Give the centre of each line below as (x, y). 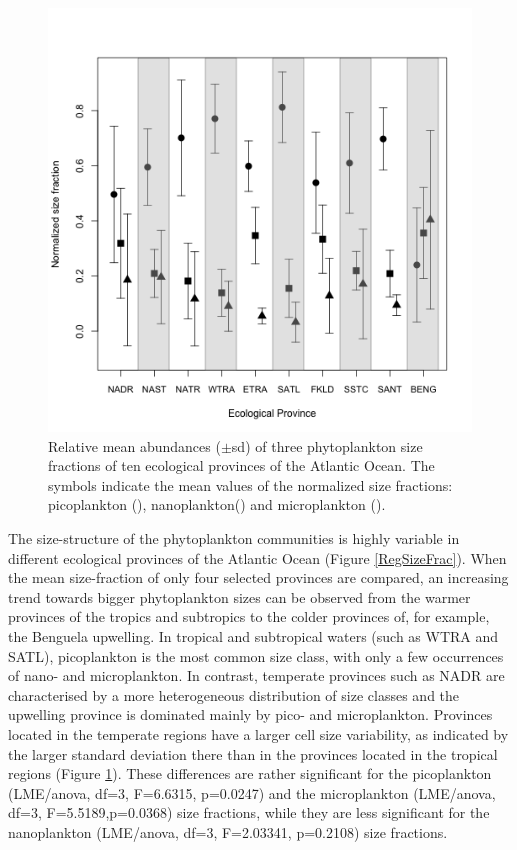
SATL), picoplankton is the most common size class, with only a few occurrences (256, 655)
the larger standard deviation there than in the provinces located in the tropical (253, 753)
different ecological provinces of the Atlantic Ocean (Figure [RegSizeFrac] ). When (257, 557)
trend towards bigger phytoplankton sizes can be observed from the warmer (239, 596)
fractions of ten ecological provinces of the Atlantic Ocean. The (241, 465)
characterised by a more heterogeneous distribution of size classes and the (234, 694)
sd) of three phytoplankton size (327, 445)
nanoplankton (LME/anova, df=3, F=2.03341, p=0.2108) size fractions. (228, 831)
